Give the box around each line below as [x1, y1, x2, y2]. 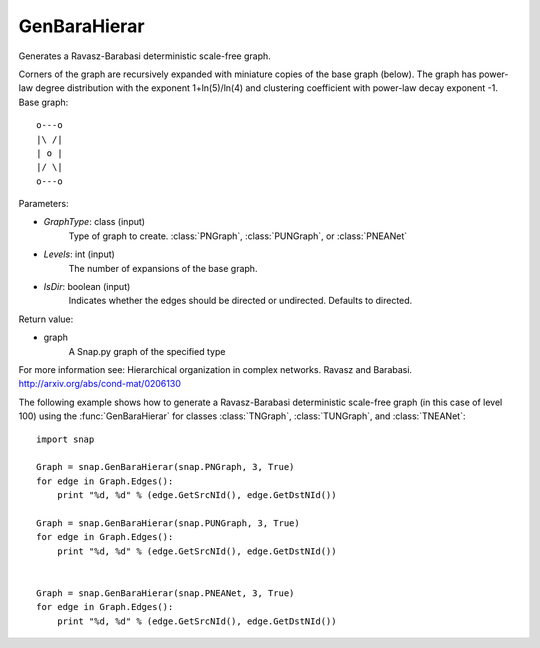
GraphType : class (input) [43, 216, 145, 228]
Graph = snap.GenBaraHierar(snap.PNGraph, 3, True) [36, 461, 295, 473]
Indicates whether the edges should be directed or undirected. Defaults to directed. [68, 295, 413, 307]
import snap [36, 433, 95, 445]
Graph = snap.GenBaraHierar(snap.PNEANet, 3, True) [36, 587, 295, 599]
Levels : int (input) [43, 248, 115, 260]
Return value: [18, 313, 74, 325]
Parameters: [18, 198, 69, 210]
